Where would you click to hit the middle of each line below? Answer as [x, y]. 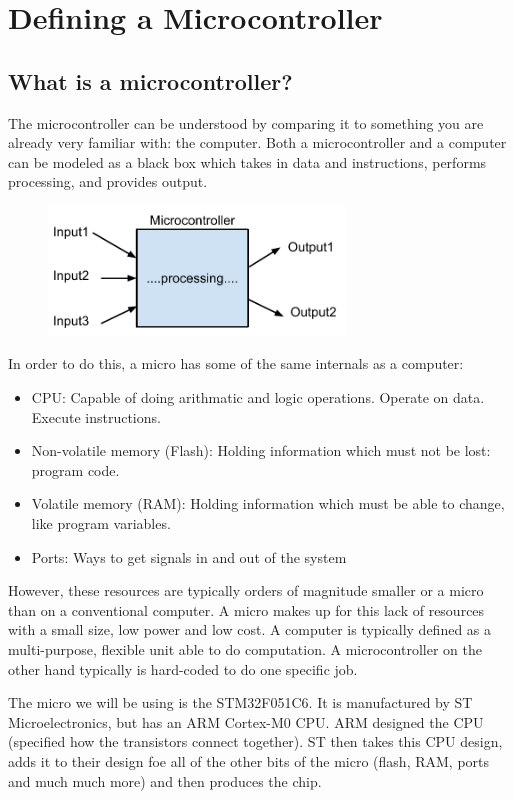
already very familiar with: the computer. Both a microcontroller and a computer [257, 142]
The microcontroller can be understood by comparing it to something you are [246, 122]
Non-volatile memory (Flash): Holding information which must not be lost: [261, 450]
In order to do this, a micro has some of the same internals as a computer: [236, 363]
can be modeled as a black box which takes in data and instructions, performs [247, 161]
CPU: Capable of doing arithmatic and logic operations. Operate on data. [258, 397]
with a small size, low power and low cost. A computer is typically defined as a [250, 629]
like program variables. [101, 523]
